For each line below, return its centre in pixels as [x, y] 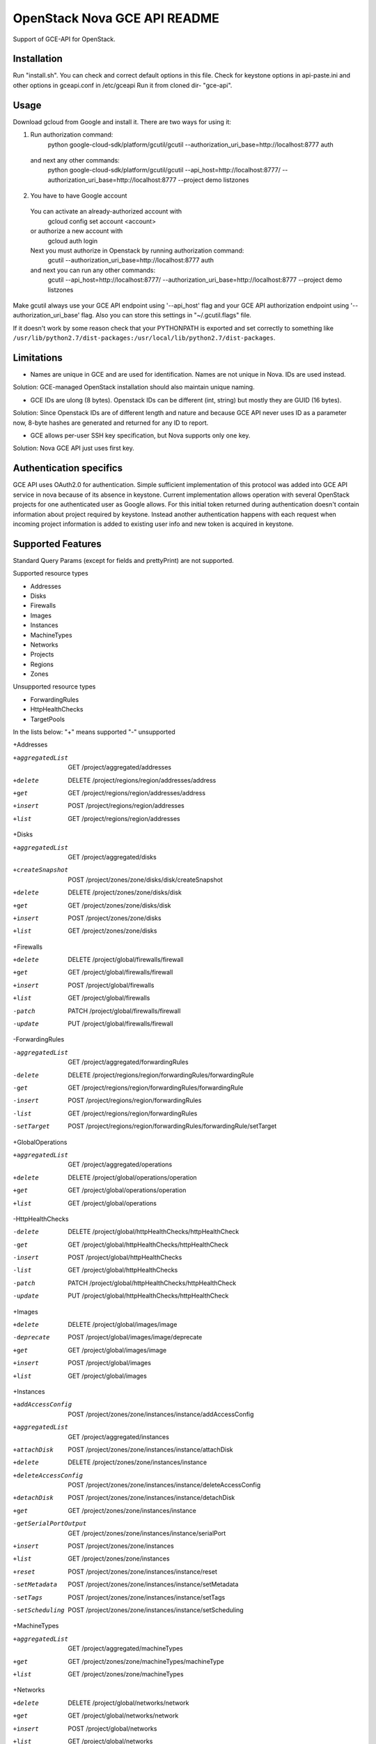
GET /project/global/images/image [117, 1350]
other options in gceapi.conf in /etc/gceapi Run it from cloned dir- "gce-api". [123, 85]
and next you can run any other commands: [93, 270]
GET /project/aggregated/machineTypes [126, 1648]
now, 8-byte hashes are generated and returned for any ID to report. [111, 423]
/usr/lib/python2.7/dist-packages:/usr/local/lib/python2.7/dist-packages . [144, 338]
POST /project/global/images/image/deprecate [135, 1337]
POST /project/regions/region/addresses [126, 806]
